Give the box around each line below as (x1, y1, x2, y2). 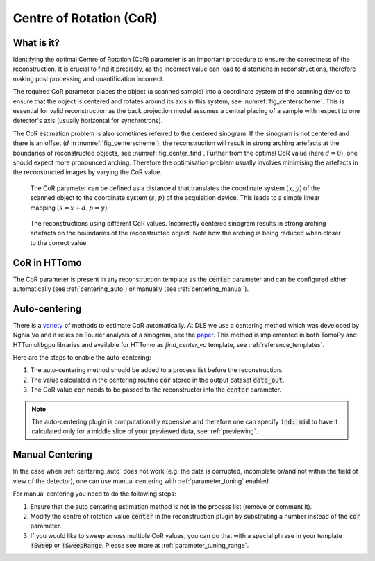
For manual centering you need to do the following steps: (12, 489, 176, 498)
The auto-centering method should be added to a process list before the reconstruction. (30, 366, 283, 374)
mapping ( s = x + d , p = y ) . (30, 203, 109, 212)
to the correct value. (30, 238, 88, 246)
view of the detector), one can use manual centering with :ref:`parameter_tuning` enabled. (12, 476, 271, 485)
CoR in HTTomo (12, 257, 82, 269)
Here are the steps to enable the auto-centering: (12, 353, 151, 362)
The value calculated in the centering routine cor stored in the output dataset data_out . (30, 376, 285, 384)
